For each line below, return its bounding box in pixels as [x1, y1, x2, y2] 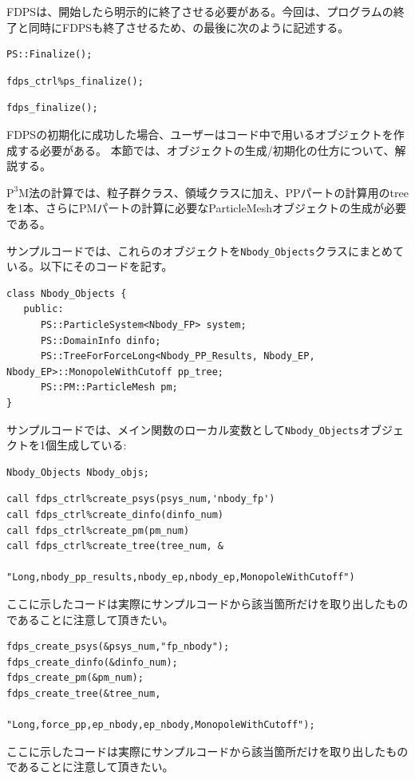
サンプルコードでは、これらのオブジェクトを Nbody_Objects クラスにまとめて [6, 242, 405, 259]
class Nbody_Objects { [6, 287, 127, 299]
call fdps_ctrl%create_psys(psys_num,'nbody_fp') [6, 493, 275, 505]
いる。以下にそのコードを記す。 [6, 258, 173, 275]
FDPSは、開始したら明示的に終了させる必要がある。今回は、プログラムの [6, 3, 393, 19]
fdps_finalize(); [6, 102, 98, 114]
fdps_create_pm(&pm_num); [6, 672, 144, 684]
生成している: [56, 437, 127, 453]
